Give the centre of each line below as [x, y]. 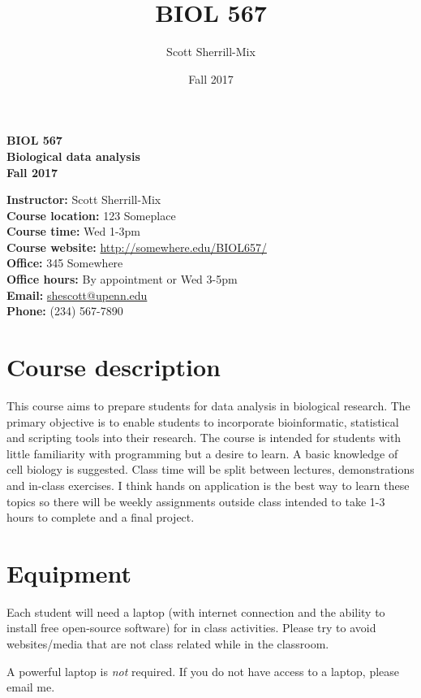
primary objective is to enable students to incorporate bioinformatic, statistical [203, 421]
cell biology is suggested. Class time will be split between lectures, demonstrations [210, 469]
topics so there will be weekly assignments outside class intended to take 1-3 [196, 501]
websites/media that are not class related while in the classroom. [168, 644]
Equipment [69, 572]
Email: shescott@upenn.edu [77, 295]
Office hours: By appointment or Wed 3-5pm [122, 279]
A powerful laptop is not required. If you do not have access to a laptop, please [203, 671]
